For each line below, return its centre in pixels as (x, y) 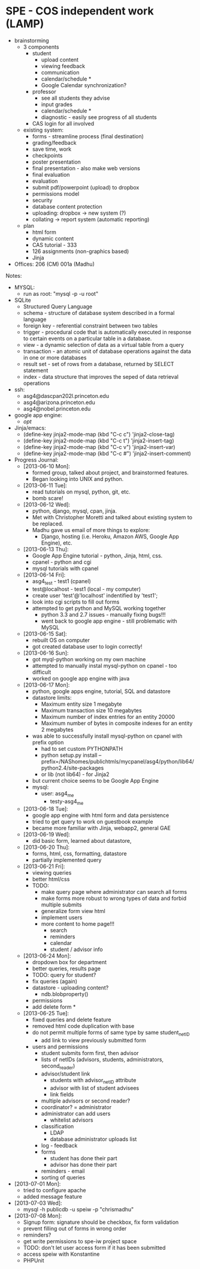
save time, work (52, 149)
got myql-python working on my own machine (89, 659)
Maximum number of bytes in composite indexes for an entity (117, 723)
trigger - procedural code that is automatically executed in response (107, 332)
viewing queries (52, 873)
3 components (41, 47)
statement (36, 370)
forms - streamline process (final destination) (88, 136)
